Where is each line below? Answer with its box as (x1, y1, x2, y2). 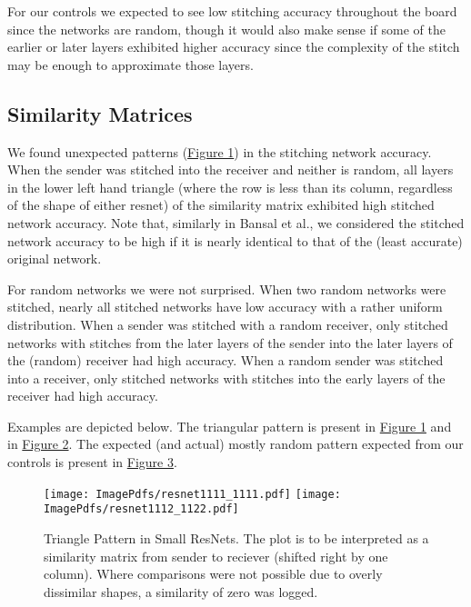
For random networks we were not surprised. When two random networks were (7, 279, 446, 298)
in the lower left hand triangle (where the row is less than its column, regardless (7, 177, 453, 196)
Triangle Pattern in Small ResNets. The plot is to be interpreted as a (44, 528, 429, 547)
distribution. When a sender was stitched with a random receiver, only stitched (7, 314, 448, 333)
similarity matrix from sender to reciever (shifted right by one (44, 546, 388, 565)
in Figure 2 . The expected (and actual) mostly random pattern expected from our (7, 434, 464, 453)
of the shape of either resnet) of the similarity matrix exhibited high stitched (7, 195, 435, 214)
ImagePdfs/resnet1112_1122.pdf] (44, 503, 239, 516)
